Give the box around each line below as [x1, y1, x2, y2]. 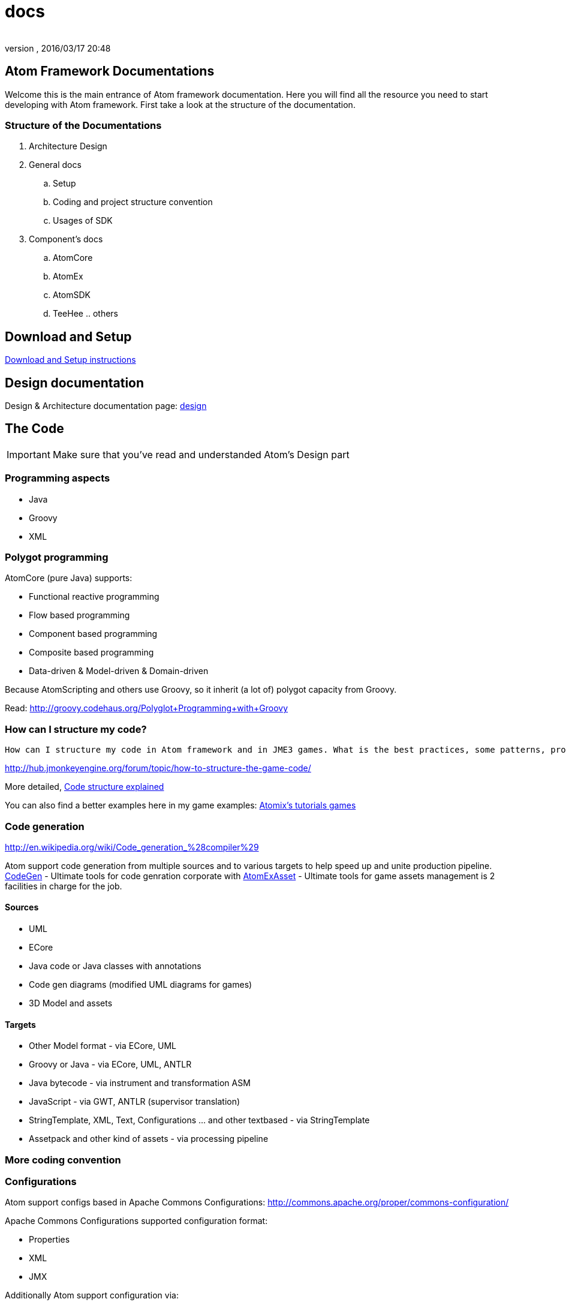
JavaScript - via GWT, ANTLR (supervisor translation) [29, 1096, 240, 1107]
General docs [29, 160, 82, 170]
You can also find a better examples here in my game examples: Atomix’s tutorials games [5, 800, 356, 811]
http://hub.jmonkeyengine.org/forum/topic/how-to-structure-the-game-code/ [5, 763, 311, 774]
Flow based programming [29, 610, 130, 621]
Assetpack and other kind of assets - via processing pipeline [29, 1133, 269, 1144]
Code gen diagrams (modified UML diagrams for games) [29, 979, 252, 990]
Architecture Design [29, 141, 107, 152]
